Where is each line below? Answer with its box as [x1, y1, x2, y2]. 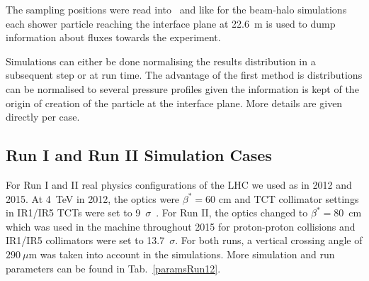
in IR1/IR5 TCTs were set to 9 [6, 205, 141, 220]
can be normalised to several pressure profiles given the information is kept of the [6, 81, 359, 96]
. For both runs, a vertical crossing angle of [175, 233, 363, 248]
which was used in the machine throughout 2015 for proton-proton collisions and [6, 219, 356, 233]
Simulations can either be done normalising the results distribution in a [6, 53, 316, 68]
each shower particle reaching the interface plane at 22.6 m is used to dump [6, 16, 336, 31]
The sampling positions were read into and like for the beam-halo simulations [6, 2, 347, 16]
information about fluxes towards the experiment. [6, 30, 221, 45]
